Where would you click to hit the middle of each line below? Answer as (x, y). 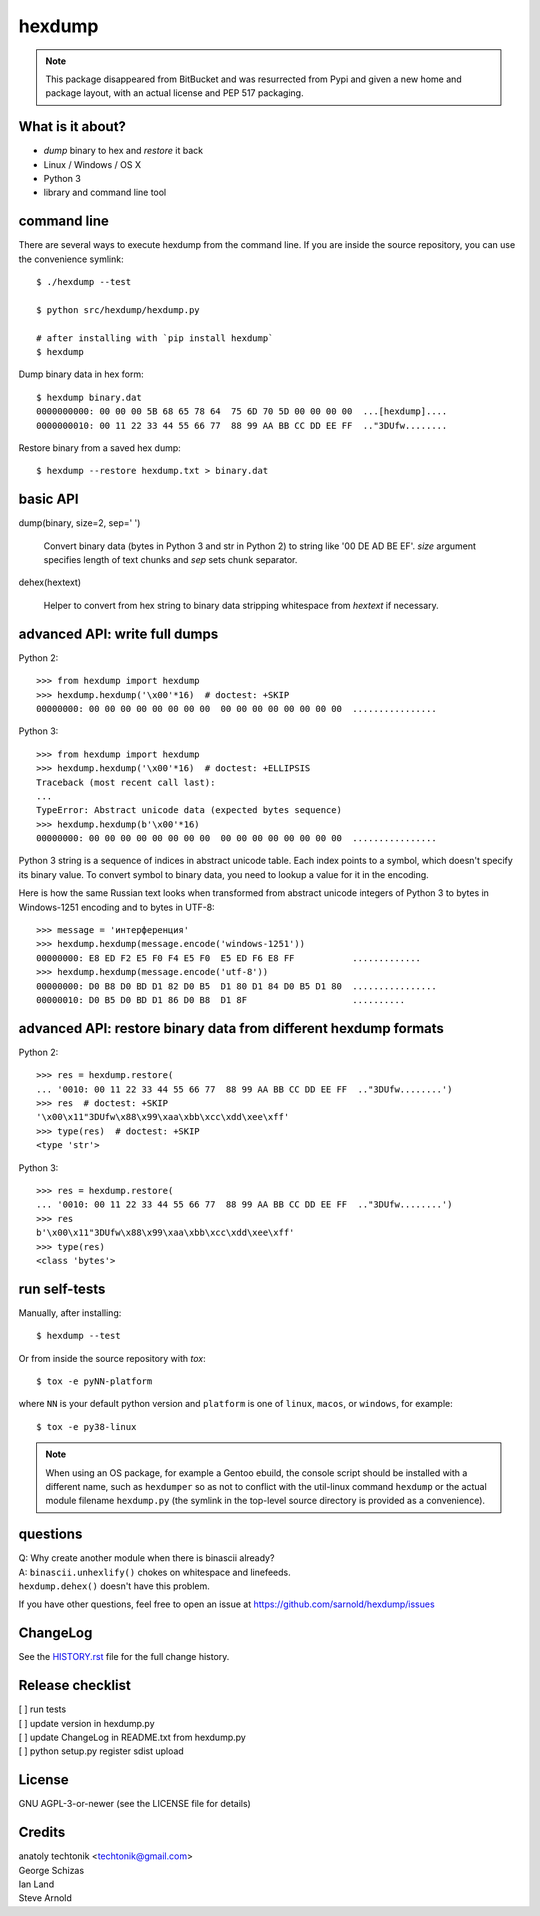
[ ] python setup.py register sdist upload (101, 1751)
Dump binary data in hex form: (81, 374)
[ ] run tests (42, 1709)
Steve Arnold (45, 1898)
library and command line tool (105, 192)
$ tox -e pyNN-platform (94, 1381)
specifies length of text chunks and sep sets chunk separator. (170, 560)
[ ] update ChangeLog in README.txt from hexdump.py (132, 1737)
